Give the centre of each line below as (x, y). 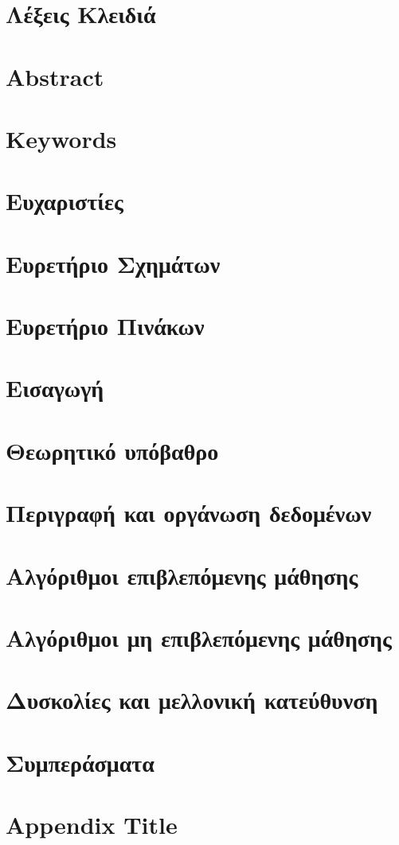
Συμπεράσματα (80, 762)
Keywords (61, 138)
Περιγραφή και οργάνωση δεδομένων (189, 513)
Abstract (55, 76)
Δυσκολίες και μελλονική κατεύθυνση (192, 700)
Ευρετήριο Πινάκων (105, 326)
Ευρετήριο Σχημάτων (113, 263)
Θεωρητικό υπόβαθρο (112, 450)
